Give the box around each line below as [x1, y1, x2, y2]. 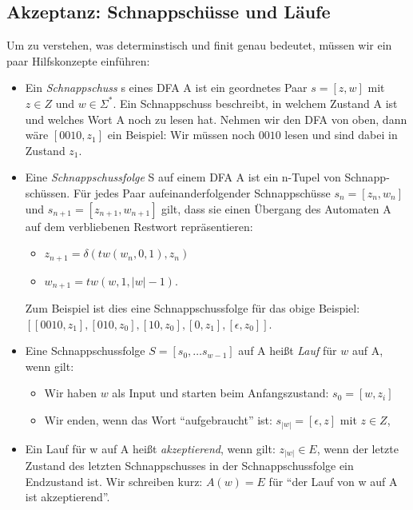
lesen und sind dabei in [284, 126, 398, 143]
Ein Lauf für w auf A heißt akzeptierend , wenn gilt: [25, 440, 276, 456]
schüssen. [25, 184, 70, 201]
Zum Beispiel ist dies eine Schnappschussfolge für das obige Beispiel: [25, 300, 360, 317]
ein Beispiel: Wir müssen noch [107, 126, 256, 143]
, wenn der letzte [316, 440, 399, 456]
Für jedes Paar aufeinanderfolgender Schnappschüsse [73, 184, 331, 201]
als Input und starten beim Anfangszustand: [112, 384, 329, 401]
